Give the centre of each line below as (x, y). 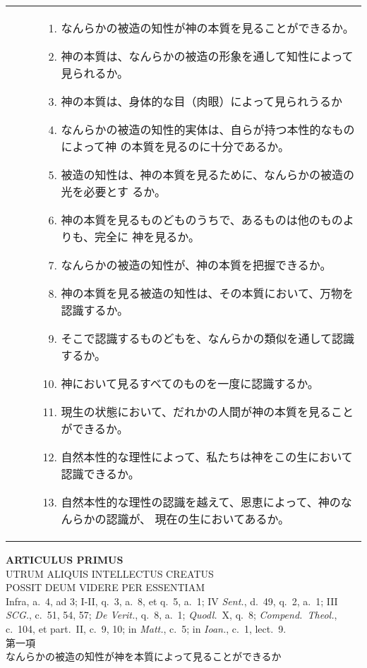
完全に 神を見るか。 (147, 237)
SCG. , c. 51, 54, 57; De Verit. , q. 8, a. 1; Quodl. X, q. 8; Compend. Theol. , (172, 615)
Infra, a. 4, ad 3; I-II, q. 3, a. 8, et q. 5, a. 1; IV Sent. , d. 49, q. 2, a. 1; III (172, 601)
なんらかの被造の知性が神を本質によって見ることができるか (144, 656)
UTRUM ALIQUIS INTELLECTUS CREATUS (110, 573)
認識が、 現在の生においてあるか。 (198, 519)
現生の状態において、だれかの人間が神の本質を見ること (207, 412)
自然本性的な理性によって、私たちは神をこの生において (207, 457)
